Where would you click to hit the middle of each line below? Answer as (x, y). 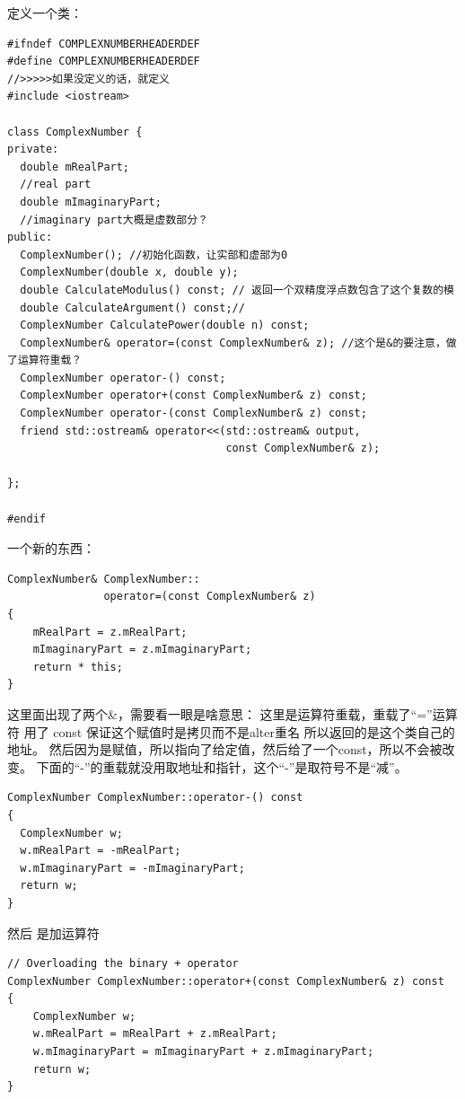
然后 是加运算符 (53, 932)
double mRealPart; (75, 167)
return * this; (78, 667)
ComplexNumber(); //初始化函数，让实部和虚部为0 (154, 255)
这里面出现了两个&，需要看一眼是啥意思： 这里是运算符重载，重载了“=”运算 (232, 713)
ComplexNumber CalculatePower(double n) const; (165, 325)
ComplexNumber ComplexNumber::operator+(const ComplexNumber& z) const (226, 981)
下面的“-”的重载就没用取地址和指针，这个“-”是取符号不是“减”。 (222, 766)
